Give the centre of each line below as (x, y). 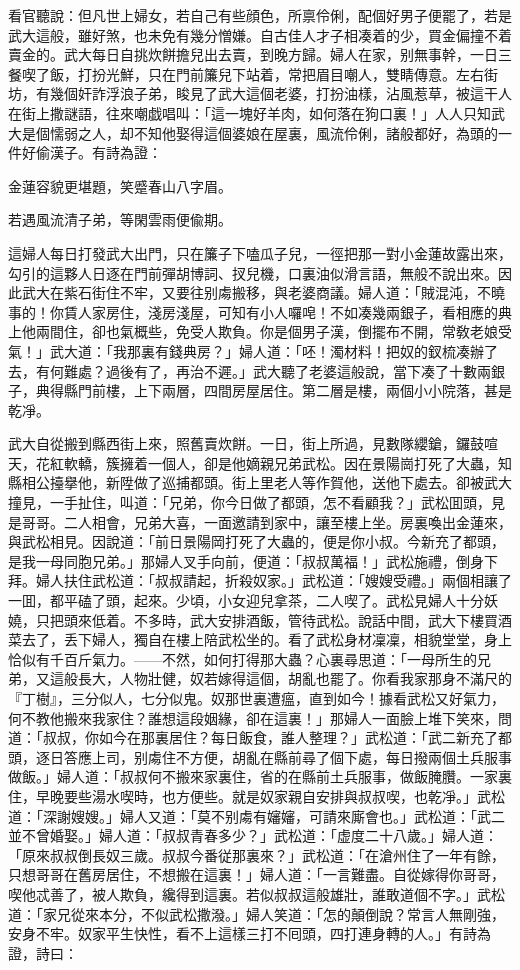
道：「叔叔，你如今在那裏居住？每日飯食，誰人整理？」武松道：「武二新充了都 (260, 737)
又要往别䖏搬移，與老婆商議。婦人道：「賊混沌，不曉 (333, 292)
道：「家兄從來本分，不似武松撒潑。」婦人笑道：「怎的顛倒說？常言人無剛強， (256, 913)
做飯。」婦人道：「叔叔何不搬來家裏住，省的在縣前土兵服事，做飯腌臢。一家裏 (260, 776)
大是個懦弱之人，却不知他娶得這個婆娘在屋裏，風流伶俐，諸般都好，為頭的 (253, 132)
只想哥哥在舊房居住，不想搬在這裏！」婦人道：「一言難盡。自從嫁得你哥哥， (256, 874)
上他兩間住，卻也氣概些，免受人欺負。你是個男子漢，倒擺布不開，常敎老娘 (253, 331)
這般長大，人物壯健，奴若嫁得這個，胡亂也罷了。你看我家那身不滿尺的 (280, 678)
